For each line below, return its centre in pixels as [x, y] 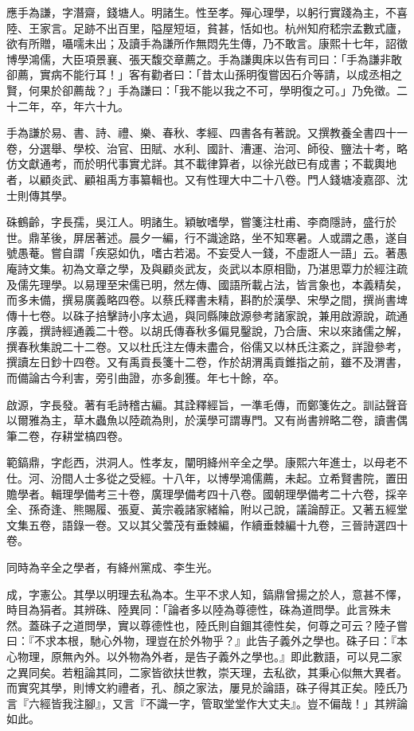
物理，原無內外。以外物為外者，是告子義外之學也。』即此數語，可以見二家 [209, 656]
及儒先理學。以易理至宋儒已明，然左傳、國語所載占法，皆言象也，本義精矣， [207, 284]
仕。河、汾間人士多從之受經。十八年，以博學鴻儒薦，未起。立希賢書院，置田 [207, 478]
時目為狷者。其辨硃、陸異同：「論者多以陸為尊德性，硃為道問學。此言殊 [193, 610]
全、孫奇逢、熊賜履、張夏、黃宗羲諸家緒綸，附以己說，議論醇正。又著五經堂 [207, 509]
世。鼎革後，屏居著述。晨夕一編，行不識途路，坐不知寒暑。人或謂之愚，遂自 [207, 237]
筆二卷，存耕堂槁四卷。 [68, 435]
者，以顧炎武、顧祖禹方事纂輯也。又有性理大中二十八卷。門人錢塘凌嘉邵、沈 [207, 179]
